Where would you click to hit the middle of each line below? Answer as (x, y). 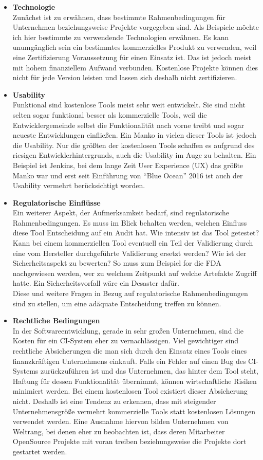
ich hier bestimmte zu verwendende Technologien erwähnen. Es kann (121, 37)
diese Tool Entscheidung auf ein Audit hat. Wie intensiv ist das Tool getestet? (136, 233)
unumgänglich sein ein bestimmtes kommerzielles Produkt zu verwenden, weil (135, 47)
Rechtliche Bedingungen (56, 320)
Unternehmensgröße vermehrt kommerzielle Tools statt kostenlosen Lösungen (134, 411)
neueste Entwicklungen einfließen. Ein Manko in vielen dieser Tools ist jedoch (134, 135)
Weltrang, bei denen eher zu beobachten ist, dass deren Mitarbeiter (119, 431)
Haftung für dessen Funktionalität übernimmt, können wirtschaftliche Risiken (135, 381)
